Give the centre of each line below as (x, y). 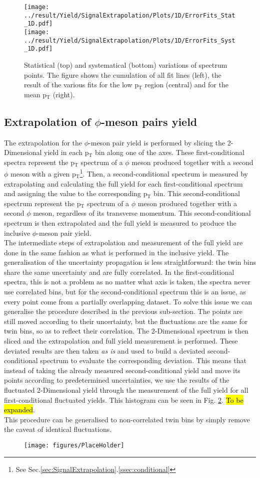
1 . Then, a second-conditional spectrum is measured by (164, 173)
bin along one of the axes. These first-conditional (169, 152)
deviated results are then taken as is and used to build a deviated (105, 350)
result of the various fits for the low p (81, 85)
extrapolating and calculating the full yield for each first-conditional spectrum (123, 183)
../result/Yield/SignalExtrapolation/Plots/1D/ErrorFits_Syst (130, 40)
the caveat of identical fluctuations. (58, 429)
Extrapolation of (47, 121)
